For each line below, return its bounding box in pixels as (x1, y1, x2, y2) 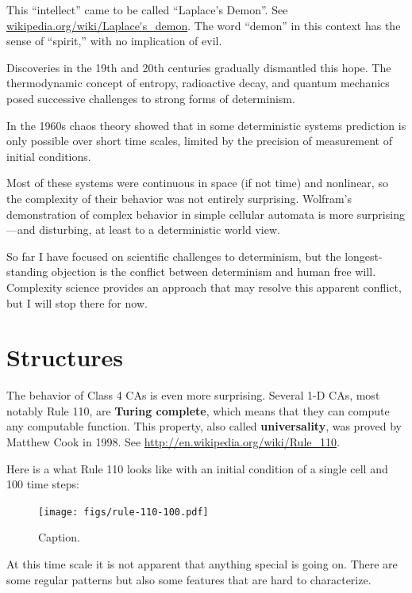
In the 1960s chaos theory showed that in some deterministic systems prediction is (6, 117, 406, 133)
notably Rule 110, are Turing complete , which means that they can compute (6, 402, 390, 419)
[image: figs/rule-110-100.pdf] (38, 506, 209, 518)
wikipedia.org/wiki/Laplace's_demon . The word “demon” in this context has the (6, 17, 401, 33)
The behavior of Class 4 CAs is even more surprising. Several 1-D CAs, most (6, 387, 380, 404)
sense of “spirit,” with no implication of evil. (6, 33, 222, 49)
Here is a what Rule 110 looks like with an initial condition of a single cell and (6, 460, 388, 476)
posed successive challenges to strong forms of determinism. (6, 90, 295, 106)
